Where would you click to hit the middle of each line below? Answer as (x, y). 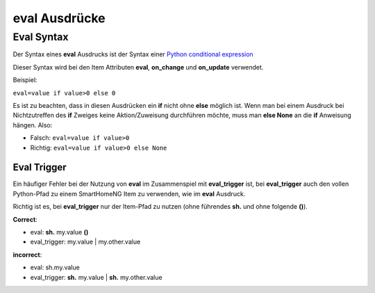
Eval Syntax (41, 37)
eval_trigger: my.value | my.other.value (85, 242)
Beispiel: (25, 80)
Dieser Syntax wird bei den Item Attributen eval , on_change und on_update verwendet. (138, 67)
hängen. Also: (33, 125)
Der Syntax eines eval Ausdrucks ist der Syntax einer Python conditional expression (133, 54)
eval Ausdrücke (59, 18)
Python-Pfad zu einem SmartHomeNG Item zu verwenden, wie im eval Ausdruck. (129, 193)
